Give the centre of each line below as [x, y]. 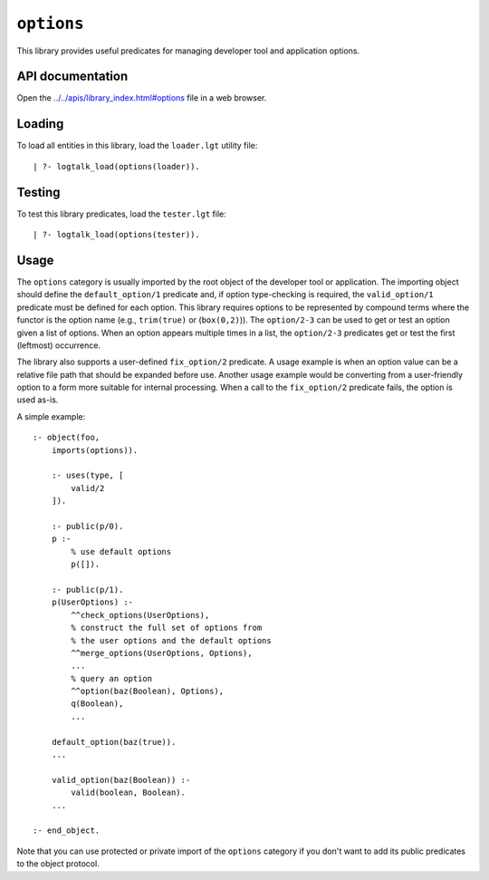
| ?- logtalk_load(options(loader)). [117, 166]
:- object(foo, [67, 438]
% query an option [112, 678]
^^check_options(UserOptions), [140, 615]
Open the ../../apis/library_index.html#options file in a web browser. [142, 98]
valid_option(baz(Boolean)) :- [121, 780]
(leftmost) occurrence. [59, 345]
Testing [38, 192]
